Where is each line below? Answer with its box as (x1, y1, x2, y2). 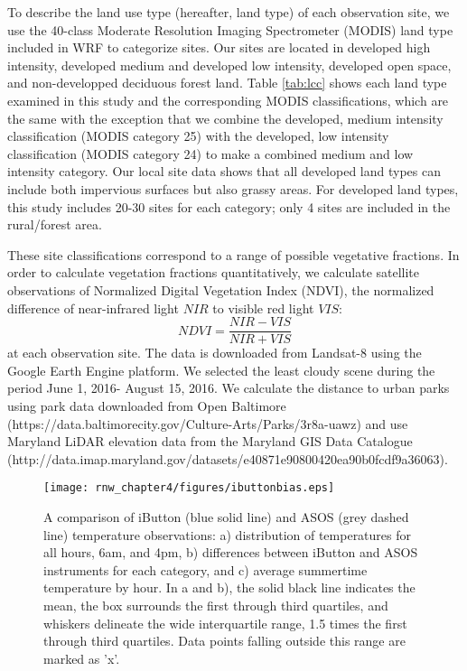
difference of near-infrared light (7, 298, 179, 317)
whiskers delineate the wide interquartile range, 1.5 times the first (43, 613, 407, 632)
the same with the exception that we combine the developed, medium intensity (7, 108, 444, 127)
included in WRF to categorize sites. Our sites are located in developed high (7, 38, 431, 57)
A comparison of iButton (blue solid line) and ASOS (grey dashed (43, 507, 409, 526)
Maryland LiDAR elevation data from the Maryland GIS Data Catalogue (7, 432, 413, 451)
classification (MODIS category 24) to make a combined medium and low (7, 144, 414, 163)
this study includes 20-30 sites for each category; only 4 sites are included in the (7, 197, 451, 216)
